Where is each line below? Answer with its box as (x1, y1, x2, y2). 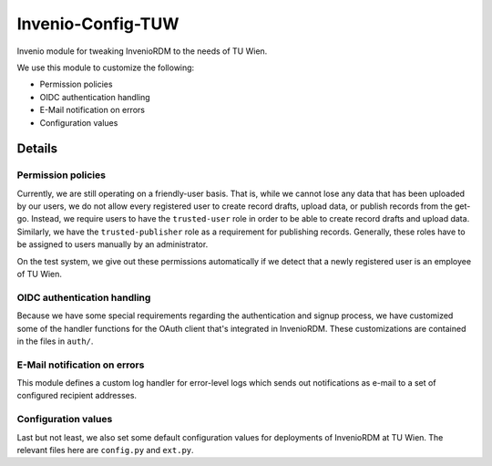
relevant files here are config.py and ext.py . (16, 444, 195, 455)
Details (16, 141, 58, 157)
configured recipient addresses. (16, 390, 137, 401)
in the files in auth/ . (16, 336, 94, 347)
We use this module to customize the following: (16, 62, 195, 73)
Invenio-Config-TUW (16, 14, 179, 34)
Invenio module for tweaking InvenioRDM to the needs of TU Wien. (16, 46, 268, 57)
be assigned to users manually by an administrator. (16, 239, 209, 250)
